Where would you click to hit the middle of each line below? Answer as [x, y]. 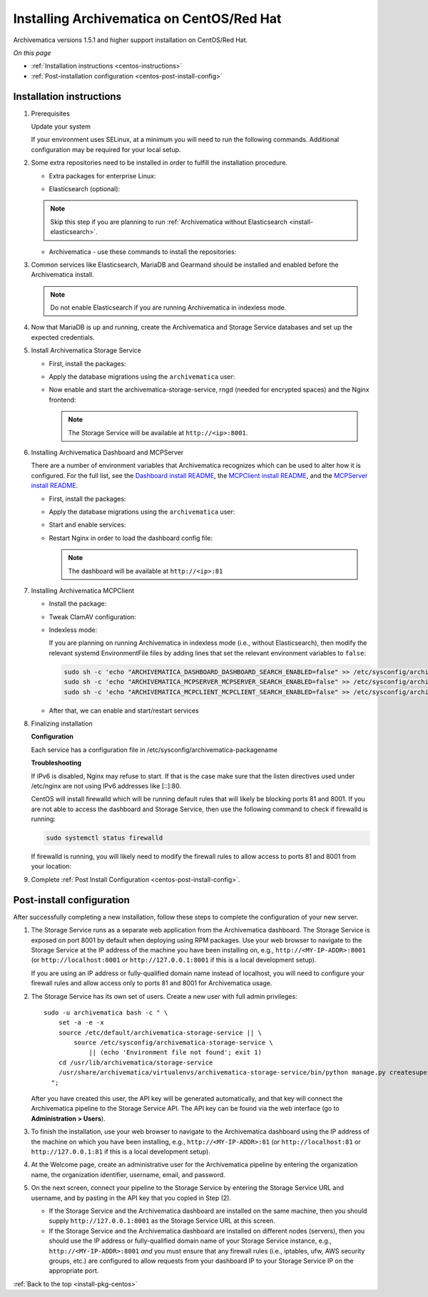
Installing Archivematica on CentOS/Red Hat [147, 19]
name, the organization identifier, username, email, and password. [128, 1174]
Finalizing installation [62, 723]
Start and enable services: [87, 525]
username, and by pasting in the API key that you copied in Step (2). [131, 1198]
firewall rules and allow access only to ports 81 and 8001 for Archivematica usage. [152, 983]
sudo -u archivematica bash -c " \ [106, 1012]
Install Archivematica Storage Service [86, 350]
